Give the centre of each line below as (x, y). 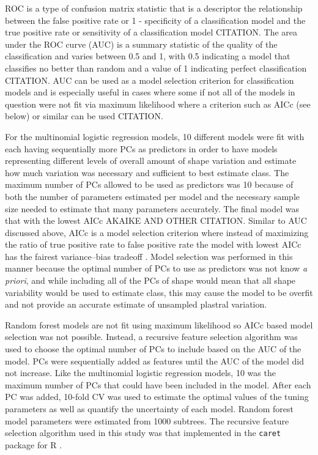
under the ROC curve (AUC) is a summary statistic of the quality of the (141, 44)
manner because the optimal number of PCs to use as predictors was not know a (156, 268)
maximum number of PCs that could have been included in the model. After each (158, 384)
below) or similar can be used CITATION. (84, 116)
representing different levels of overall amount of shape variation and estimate (151, 161)
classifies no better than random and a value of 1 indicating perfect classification (156, 68)
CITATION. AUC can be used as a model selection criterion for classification (150, 80)
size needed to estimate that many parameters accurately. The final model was (152, 208)
